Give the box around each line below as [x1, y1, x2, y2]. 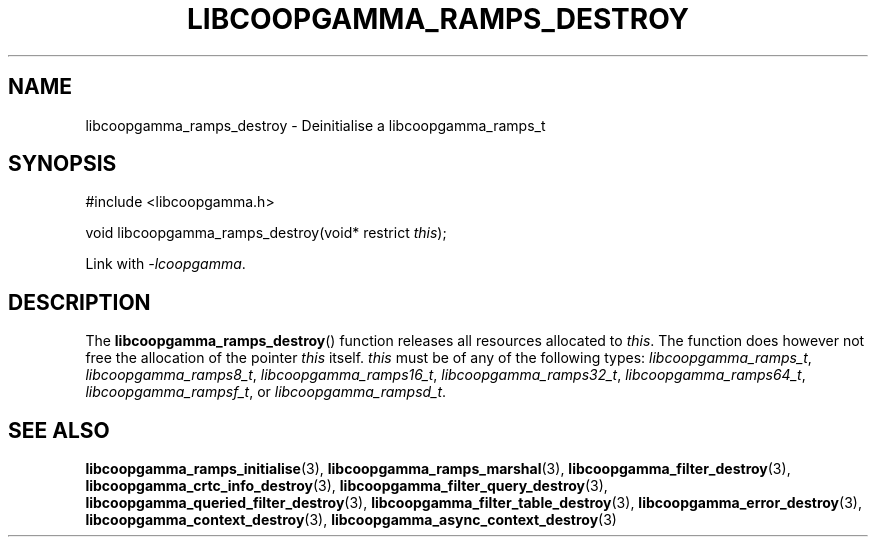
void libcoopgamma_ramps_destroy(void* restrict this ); [85, 224, 447, 242]
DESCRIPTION [8, 289, 151, 315]
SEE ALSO [8, 417, 110, 443]
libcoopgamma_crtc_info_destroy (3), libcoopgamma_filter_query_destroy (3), [85, 477, 608, 495]
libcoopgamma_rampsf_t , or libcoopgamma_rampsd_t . [85, 383, 447, 401]
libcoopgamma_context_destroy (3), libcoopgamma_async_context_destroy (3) [85, 511, 617, 529]
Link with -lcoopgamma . [85, 255, 246, 273]
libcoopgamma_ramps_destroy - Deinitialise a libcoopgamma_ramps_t [85, 116, 546, 134]
